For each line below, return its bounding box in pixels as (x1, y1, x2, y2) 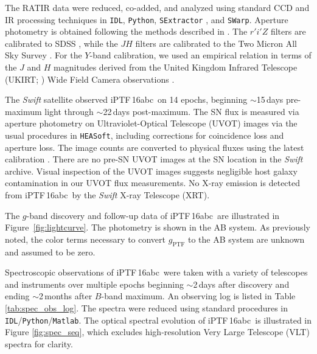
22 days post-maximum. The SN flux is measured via (103, 105, 299, 117)
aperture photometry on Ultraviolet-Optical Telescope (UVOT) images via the (5, 117, 298, 130)
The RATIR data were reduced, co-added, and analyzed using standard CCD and (5, 1, 310, 13)
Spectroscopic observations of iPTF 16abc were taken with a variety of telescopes (5, 266, 308, 279)
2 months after (38, 290, 92, 302)
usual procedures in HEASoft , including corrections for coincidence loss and (5, 129, 284, 141)
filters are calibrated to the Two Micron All (135, 36, 297, 49)
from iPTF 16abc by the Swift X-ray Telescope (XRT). (5, 189, 210, 201)
